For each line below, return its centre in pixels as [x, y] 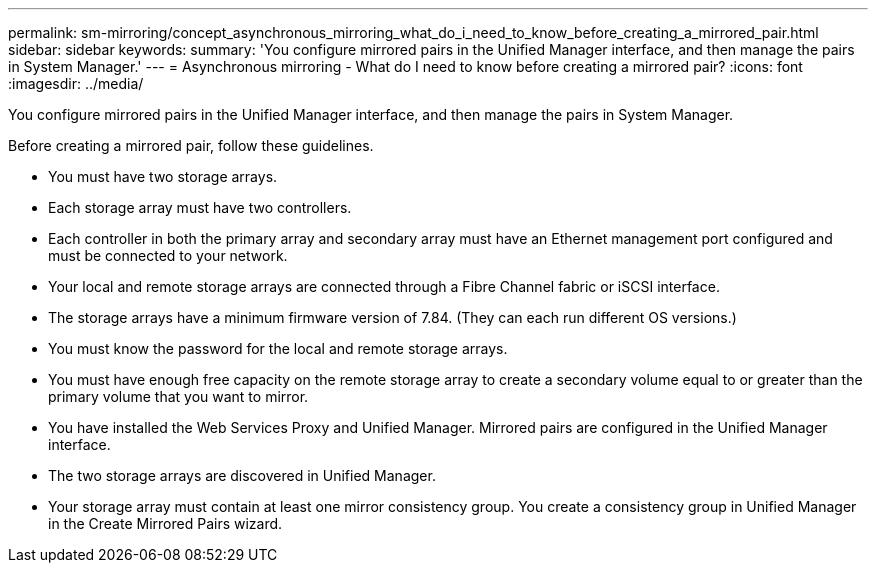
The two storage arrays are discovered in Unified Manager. [242, 475]
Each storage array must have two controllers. [200, 207]
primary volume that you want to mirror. [178, 396]
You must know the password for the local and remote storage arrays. [278, 348]
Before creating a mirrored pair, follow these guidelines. [191, 145]
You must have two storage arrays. [163, 176]
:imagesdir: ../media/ [76, 83]
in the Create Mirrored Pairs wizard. [165, 523]
